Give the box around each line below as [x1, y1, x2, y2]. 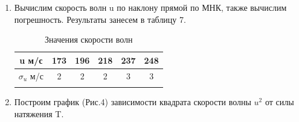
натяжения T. [14, 107, 64, 120]
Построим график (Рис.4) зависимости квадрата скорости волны [14, 95, 251, 108]
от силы [265, 95, 294, 108]
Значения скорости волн [45, 33, 133, 46]
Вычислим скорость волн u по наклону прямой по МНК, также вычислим [14, 1, 287, 13]
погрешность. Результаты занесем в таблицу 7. [14, 13, 186, 25]
